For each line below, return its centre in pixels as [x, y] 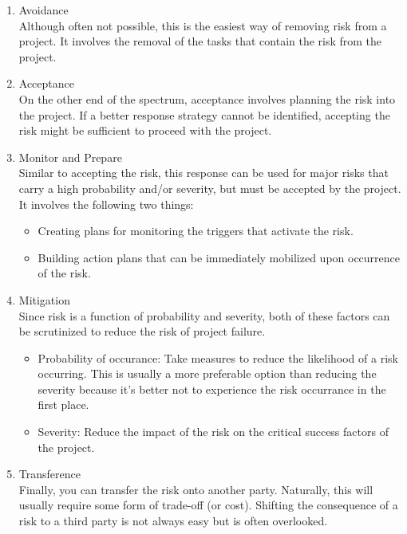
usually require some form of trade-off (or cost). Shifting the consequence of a [208, 505]
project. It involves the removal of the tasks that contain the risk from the [200, 41]
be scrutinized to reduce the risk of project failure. [142, 331]
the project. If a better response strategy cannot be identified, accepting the [204, 114]
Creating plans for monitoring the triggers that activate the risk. [196, 231]
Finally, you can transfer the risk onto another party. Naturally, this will [196, 489]
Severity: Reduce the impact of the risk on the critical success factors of [213, 432]
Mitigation [44, 299]
